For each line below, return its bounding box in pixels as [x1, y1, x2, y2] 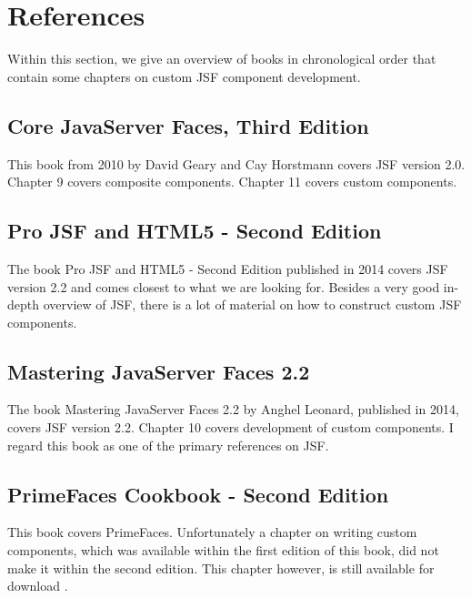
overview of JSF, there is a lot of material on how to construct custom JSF [43, 295, 462, 314]
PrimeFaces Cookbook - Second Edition [7, 480, 389, 508]
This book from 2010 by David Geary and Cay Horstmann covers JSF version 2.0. [7, 154, 466, 173]
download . [7, 576, 68, 595]
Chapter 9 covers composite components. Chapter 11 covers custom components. [7, 172, 457, 191]
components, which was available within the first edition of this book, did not [7, 541, 439, 560]
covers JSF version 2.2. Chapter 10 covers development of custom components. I [7, 418, 454, 437]
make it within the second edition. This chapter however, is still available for [7, 558, 435, 577]
